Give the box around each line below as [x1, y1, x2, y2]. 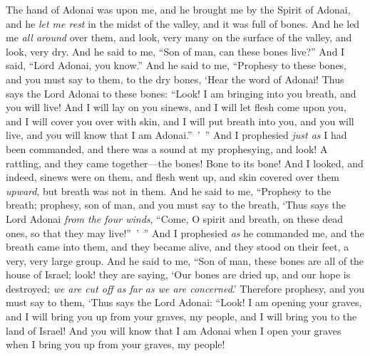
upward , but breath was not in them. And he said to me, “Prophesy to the [6, 183, 332, 198]
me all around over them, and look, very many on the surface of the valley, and [6, 30, 352, 45]
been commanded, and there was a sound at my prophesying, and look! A [6, 141, 328, 156]
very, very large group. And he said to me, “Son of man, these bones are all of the [6, 253, 364, 268]
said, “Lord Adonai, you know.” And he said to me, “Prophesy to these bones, [6, 58, 347, 73]
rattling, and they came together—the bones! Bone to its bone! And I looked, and [6, 155, 364, 170]
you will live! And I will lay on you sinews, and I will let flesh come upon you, [6, 100, 346, 115]
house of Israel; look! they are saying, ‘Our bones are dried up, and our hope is [6, 267, 351, 282]
